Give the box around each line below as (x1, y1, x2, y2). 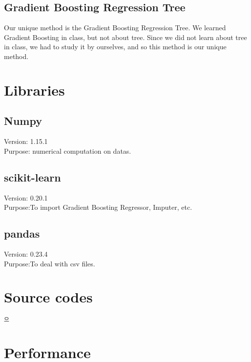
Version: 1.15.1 (4, 136, 48, 146)
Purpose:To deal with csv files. (4, 258, 95, 268)
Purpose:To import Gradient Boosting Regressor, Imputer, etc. (4, 202, 192, 212)
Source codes (4, 287, 93, 307)
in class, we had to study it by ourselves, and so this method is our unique (4, 41, 227, 52)
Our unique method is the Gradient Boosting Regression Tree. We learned (4, 22, 226, 33)
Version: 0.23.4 (4, 248, 48, 259)
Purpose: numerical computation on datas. (4, 145, 131, 156)
